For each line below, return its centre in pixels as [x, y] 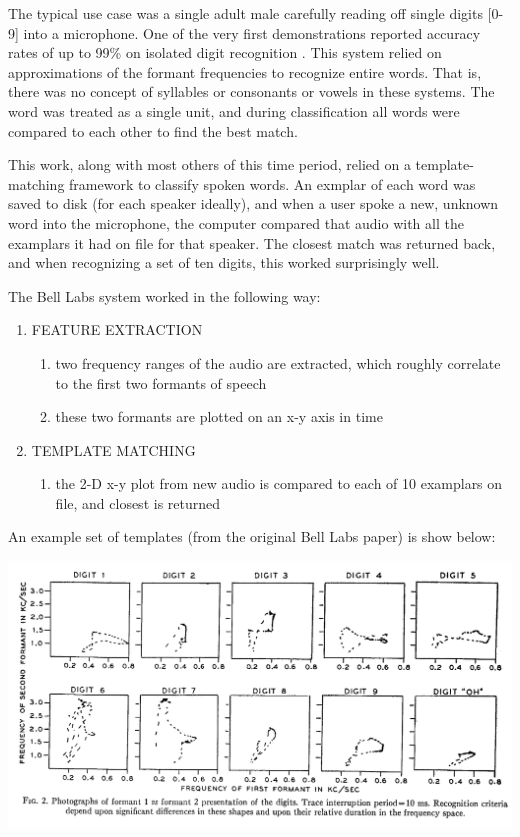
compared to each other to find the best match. [153, 130]
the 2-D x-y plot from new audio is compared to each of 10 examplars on [279, 483]
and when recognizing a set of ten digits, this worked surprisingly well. [224, 262]
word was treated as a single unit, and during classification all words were [234, 110]
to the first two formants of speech [161, 382]
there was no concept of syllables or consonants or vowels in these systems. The [251, 91]
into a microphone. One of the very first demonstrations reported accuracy [252, 32]
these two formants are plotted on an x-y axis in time [219, 416]
